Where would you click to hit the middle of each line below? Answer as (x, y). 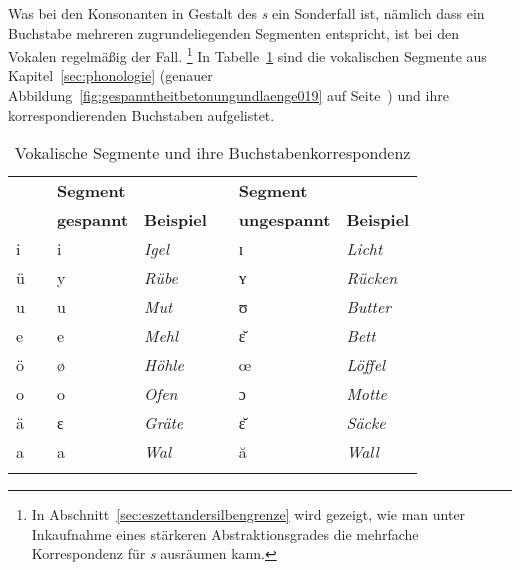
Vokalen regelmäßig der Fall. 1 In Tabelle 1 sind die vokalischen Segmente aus (247, 54)
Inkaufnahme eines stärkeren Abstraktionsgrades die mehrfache (225, 533)
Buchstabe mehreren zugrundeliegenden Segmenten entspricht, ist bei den (233, 32)
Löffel (366, 365)
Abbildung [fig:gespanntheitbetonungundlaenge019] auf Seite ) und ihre (228, 95)
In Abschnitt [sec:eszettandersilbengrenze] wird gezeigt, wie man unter (248, 514)
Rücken (372, 278)
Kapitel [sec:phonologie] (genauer (110, 75)
